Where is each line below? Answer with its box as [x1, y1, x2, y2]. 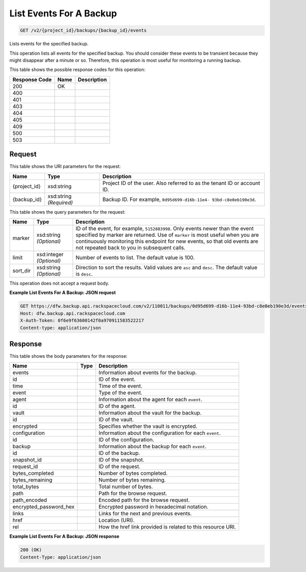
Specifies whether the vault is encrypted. [98, 423, 197, 430]
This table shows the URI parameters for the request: [9, 164, 121, 170]
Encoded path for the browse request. [98, 496, 190, 504]
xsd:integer [36, 250, 64, 258]
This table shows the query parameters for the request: [9, 209, 126, 215]
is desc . [75, 270, 93, 277]
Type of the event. [98, 389, 143, 396]
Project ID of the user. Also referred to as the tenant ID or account [102, 179, 260, 187]
